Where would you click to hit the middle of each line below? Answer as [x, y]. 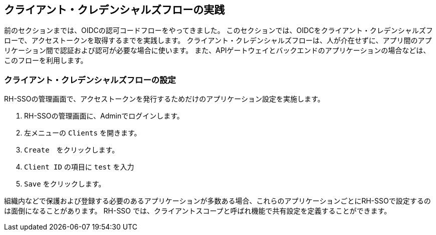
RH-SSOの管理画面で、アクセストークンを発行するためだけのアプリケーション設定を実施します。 [164, 99]
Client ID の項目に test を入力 [79, 167]
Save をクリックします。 [65, 184]
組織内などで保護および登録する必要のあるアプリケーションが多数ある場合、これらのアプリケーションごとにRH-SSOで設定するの [217, 201]
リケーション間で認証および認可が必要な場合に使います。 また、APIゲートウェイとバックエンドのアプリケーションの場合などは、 [217, 50]
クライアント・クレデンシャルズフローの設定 [90, 80]
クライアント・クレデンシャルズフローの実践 [115, 10]
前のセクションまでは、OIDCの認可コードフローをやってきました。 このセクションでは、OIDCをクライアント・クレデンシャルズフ [219, 30]
